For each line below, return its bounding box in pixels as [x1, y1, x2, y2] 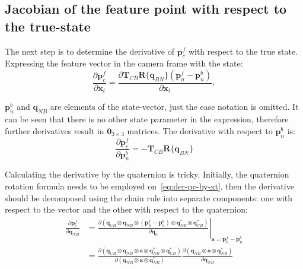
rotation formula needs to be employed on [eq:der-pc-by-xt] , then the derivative [5, 179, 294, 192]
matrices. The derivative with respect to [127, 124, 273, 137]
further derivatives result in [5, 124, 104, 137]
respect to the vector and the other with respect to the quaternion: [5, 203, 248, 216]
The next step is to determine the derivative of [5, 45, 175, 57]
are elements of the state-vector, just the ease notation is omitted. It [50, 100, 299, 113]
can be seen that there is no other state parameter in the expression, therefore [5, 113, 289, 125]
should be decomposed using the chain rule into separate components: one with [5, 191, 293, 204]
